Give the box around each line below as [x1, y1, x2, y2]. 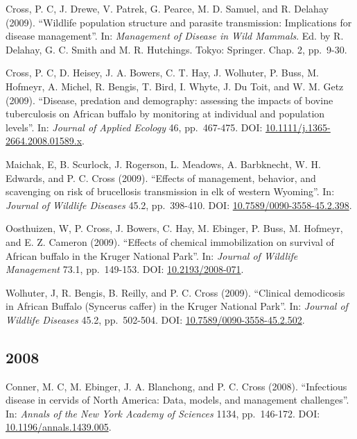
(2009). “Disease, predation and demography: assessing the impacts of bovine [6, 92, 333, 107]
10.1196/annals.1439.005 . [6, 420, 112, 434]
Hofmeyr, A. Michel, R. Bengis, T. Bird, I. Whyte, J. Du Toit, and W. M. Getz [6, 78, 344, 93]
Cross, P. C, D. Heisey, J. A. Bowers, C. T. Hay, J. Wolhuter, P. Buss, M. [6, 65, 319, 80]
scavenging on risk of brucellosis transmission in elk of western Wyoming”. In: [6, 184, 335, 199]
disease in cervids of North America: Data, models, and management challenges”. [6, 392, 349, 407]
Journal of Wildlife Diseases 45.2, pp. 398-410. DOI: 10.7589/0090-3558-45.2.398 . [6, 197, 352, 212]
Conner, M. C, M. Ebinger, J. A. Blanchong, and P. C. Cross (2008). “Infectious [6, 379, 347, 393]
